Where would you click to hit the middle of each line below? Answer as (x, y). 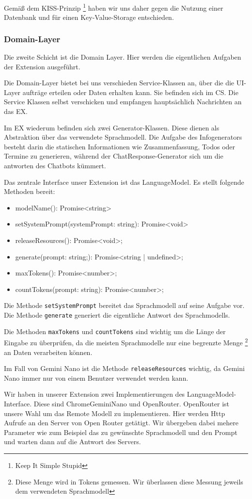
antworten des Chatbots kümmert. (55, 165)
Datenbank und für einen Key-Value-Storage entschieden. (89, 17)
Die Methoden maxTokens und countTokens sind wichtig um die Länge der (115, 331)
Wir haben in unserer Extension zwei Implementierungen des (94, 394)
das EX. (16, 111)
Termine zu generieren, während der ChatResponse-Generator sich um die (114, 156)
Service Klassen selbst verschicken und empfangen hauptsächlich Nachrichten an (123, 102)
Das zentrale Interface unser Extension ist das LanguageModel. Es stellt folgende (124, 182)
